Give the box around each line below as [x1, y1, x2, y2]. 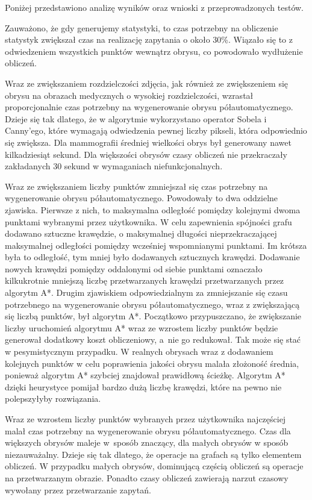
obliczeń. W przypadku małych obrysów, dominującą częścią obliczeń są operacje [5, 460, 304, 472]
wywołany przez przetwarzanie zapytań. [5, 483, 151, 496]
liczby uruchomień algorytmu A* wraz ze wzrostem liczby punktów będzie [5, 321, 278, 334]
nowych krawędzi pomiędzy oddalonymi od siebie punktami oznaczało [5, 262, 263, 275]
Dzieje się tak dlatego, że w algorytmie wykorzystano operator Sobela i [5, 112, 267, 125]
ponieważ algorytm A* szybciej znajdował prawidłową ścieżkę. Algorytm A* [5, 369, 285, 381]
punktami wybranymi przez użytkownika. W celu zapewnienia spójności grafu [5, 215, 292, 228]
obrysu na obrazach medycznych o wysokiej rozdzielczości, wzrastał [5, 89, 254, 101]
